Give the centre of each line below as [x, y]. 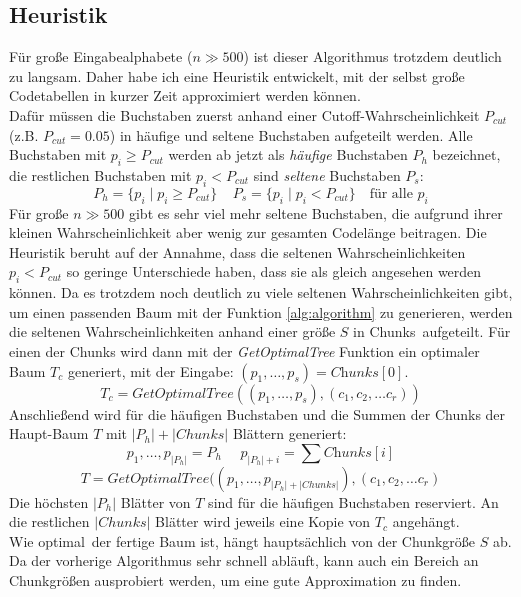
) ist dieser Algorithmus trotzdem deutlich [372, 56]
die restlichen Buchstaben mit [100, 174]
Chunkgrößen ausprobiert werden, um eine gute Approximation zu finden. [235, 579]
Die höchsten [49, 501]
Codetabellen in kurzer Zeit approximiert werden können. [185, 95]
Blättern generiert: [289, 433]
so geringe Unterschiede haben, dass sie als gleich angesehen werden [274, 271]
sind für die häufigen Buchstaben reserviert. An [353, 501]
